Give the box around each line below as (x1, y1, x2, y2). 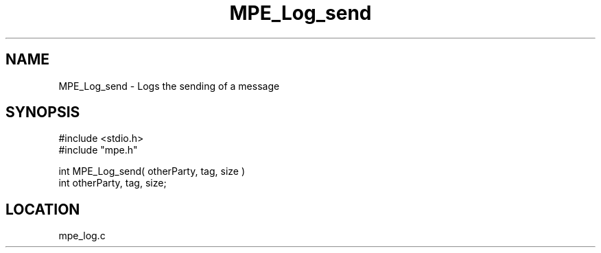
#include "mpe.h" (58, 144, 138, 156)
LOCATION (5, 200, 80, 218)
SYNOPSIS (5, 104, 80, 121)
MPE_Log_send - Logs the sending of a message (58, 80, 280, 92)
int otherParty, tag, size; (58, 177, 167, 189)
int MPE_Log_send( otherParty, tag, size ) (58, 165, 246, 178)
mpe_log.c (58, 230, 106, 242)
